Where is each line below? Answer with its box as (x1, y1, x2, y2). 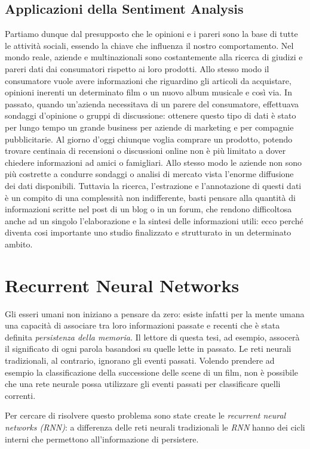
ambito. (5, 237, 33, 250)
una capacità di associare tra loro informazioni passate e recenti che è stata (5, 319, 280, 332)
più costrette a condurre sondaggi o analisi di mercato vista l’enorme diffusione (5, 168, 294, 180)
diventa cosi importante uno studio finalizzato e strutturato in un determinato (5, 226, 291, 239)
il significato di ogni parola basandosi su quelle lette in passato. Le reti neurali (5, 342, 291, 355)
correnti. (5, 389, 36, 401)
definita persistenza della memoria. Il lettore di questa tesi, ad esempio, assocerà (5, 330, 300, 343)
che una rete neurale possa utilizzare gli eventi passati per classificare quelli (5, 377, 281, 390)
